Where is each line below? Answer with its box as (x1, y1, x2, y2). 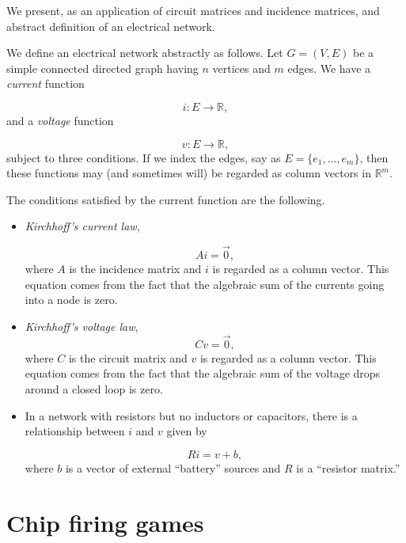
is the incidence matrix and (69, 260, 202, 277)
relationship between (25, 423, 125, 439)
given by (166, 423, 207, 439)
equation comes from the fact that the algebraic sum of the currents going (25, 275, 385, 292)
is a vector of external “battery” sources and (65, 459, 281, 476)
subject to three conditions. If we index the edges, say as (6, 149, 281, 165)
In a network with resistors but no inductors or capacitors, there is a (25, 407, 358, 423)
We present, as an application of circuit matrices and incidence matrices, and (6, 2, 380, 18)
